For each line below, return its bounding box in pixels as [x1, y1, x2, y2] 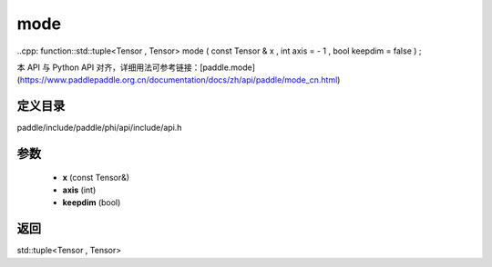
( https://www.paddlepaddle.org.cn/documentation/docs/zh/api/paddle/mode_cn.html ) [16, 74, 341, 85]
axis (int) [62, 184, 97, 195]
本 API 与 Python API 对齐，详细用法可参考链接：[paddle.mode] [16, 62, 255, 73]
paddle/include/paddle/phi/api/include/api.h [16, 123, 182, 133]
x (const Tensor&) [62, 172, 130, 183]
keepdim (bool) [62, 197, 121, 208]
